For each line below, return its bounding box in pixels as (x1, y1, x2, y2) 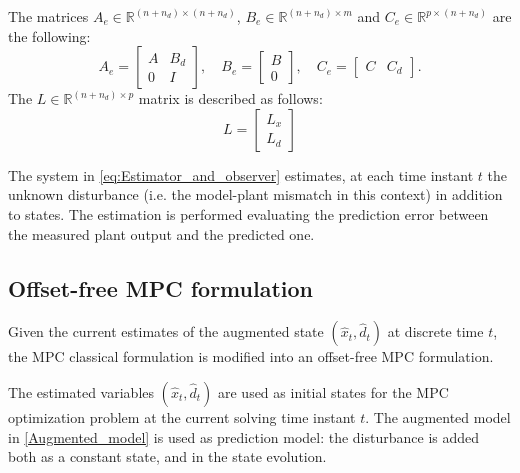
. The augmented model (365, 406, 511, 427)
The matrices (8, 6, 89, 26)
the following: (8, 25, 91, 46)
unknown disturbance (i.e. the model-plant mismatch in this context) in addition (8, 184, 503, 205)
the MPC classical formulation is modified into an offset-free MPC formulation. (8, 346, 494, 367)
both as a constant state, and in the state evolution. (8, 446, 327, 467)
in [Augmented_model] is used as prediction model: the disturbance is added (8, 426, 480, 447)
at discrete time (387, 321, 484, 342)
